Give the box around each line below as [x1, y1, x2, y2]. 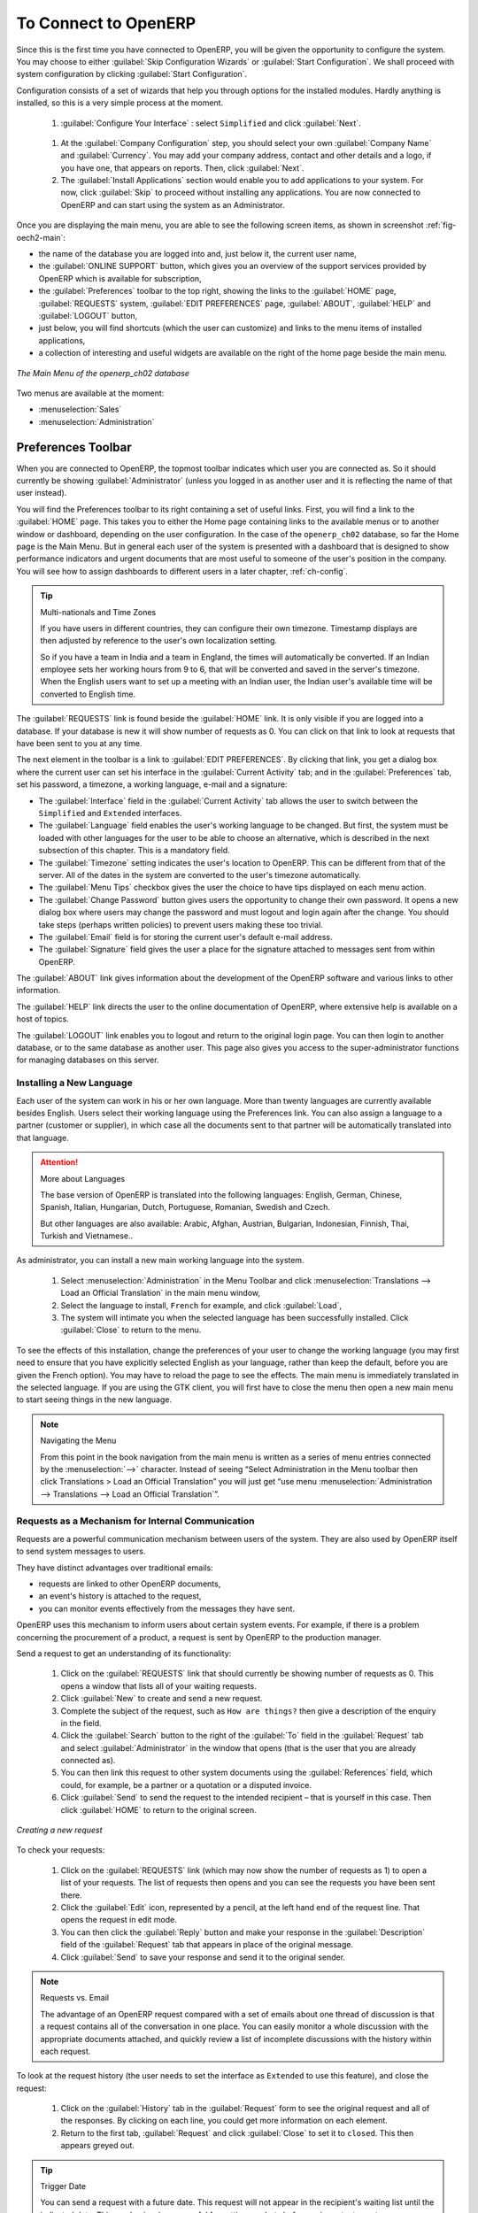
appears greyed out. [60, 2140, 135, 2151]
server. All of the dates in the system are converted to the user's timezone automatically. [38, 869, 362, 880]
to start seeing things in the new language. [16, 1394, 173, 1405]
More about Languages [40, 1173, 126, 1184]
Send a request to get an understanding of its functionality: [16, 1647, 232, 1659]
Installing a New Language [16, 1076, 133, 1089]
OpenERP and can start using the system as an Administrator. [60, 199, 285, 210]
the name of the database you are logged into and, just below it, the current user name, [38, 249, 358, 259]
